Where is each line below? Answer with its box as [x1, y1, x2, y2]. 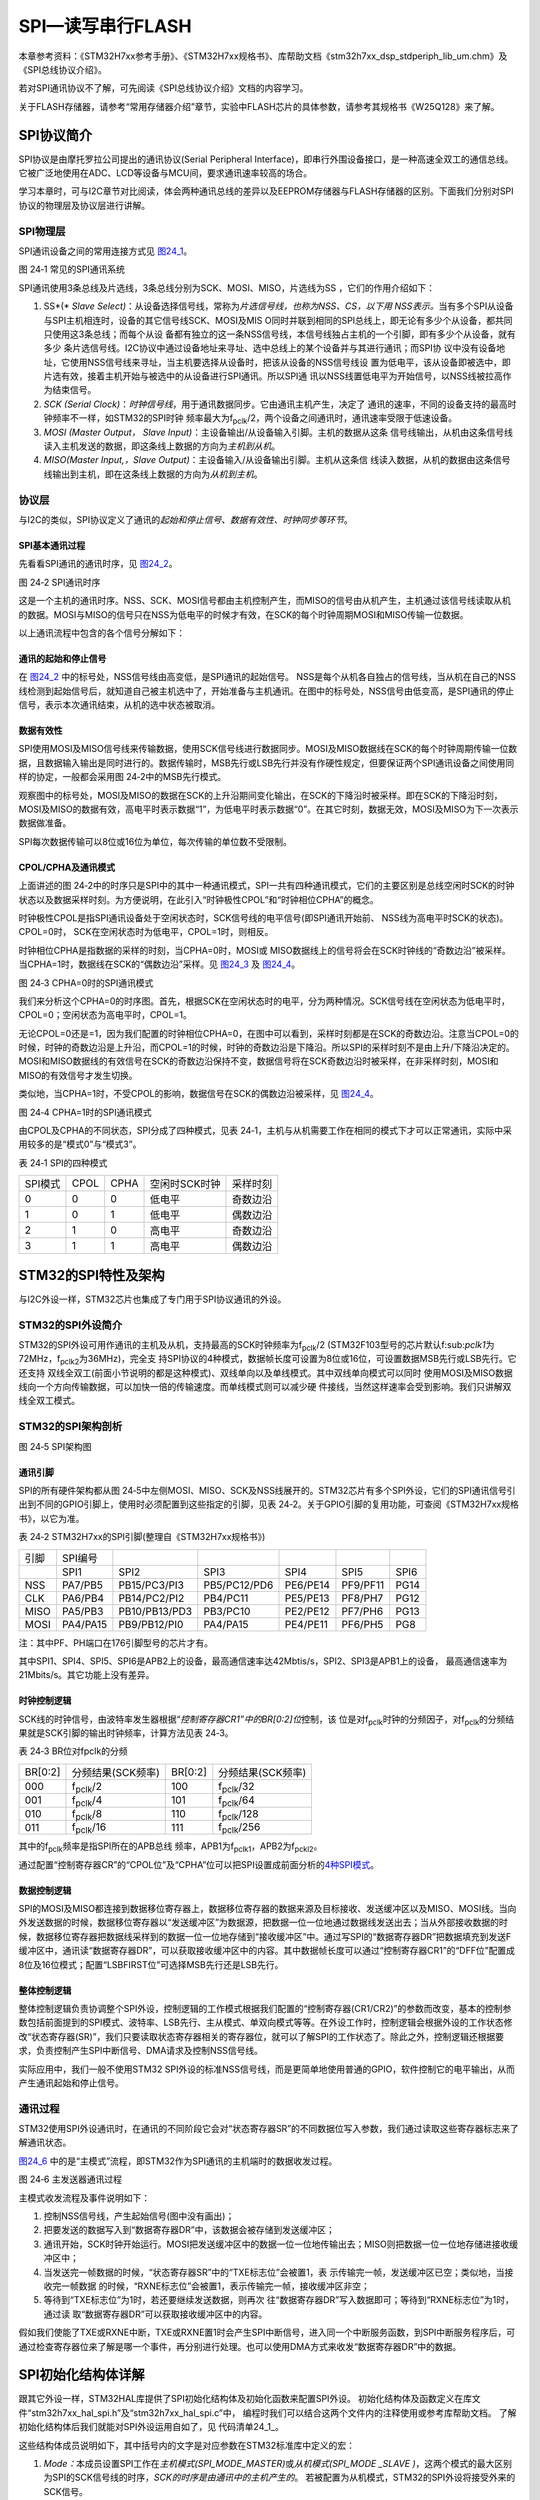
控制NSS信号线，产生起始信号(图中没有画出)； [43, 2210, 235, 2222]
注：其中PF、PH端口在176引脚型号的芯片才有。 [18, 1636, 214, 1649]
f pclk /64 [218, 1793, 255, 1809]
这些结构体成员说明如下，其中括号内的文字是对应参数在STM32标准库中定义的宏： [18, 2439, 355, 2451]
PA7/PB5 [61, 1578, 104, 1592]
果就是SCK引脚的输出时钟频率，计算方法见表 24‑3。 [18, 1727, 234, 1739]
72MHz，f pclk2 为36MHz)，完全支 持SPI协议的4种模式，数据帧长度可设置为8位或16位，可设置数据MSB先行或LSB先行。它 [18, 1353, 517, 1367]
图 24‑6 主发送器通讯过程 [18, 2173, 122, 2185]
